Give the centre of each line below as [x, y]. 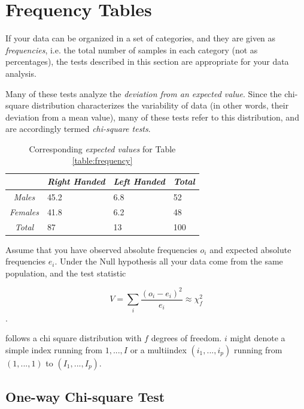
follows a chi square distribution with [74, 338]
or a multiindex [158, 349]
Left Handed [139, 181]
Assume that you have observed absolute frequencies [101, 249]
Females [24, 211]
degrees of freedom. [186, 338]
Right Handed [76, 181]
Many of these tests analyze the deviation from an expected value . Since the [144, 93]
